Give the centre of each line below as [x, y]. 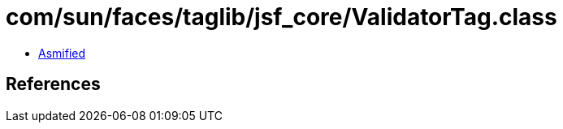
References [53, 84]
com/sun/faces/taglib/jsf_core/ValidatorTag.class [281, 17]
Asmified [62, 53]
